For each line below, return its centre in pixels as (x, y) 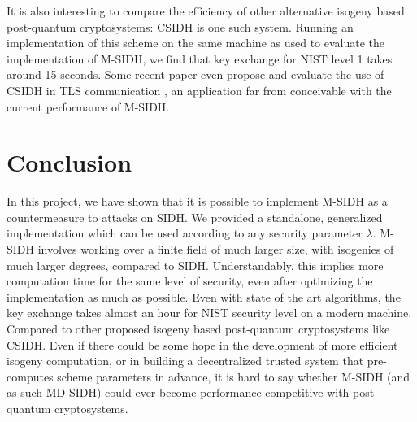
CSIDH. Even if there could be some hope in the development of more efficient (202, 344)
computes (30, 376)
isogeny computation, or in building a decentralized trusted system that (185, 361)
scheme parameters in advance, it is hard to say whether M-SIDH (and (234, 376)
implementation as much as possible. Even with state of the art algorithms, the (204, 296)
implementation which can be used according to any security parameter (185, 233)
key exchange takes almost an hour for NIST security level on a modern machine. (209, 313)
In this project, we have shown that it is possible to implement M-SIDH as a (197, 201)
